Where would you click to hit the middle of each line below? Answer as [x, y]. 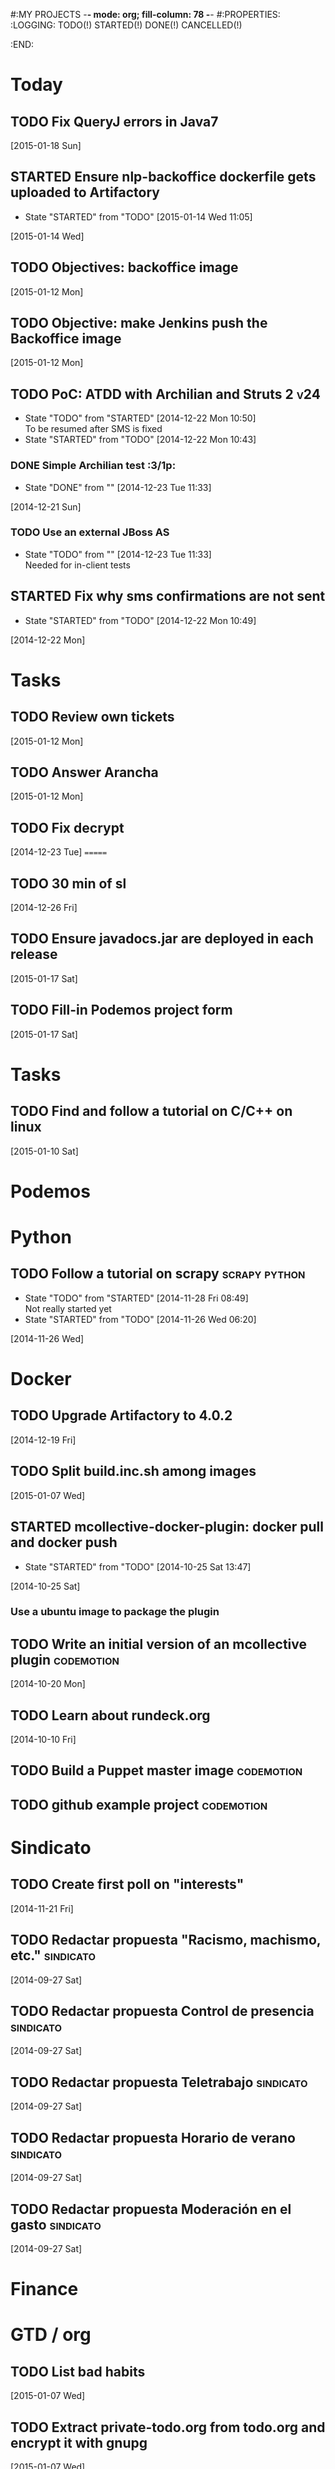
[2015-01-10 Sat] [44, 1151]
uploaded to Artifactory [85, 192]
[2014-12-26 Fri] [44, 908]
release [34, 954]
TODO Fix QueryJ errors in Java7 [114, 121]
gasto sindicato [56, 2224]
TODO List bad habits [78, 2371]
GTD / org [51, 2335]
